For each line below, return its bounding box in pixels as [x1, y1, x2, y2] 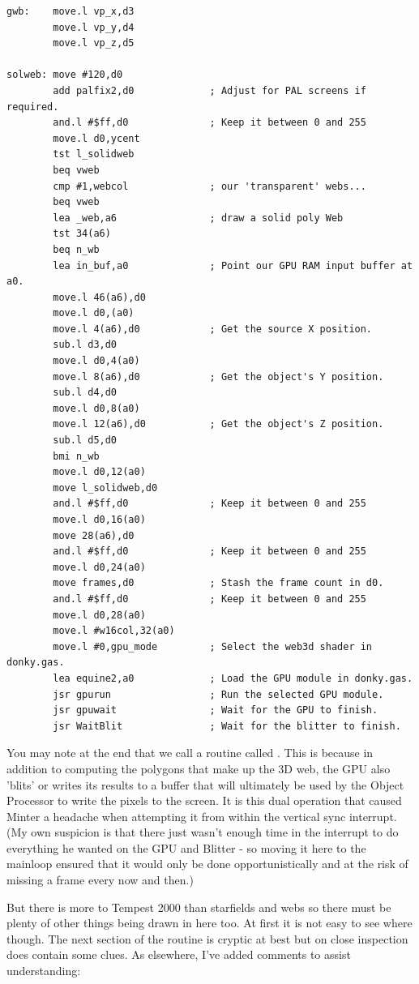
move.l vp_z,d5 [53, 37, 135, 49]
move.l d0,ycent [53, 132, 140, 144]
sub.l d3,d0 [53, 339, 118, 351]
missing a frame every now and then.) [6, 871, 194, 888]
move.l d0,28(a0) [53, 609, 146, 621]
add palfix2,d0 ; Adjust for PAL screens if [53, 84, 366, 96]
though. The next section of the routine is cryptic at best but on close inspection [6, 930, 408, 947]
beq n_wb [53, 243, 100, 255]
